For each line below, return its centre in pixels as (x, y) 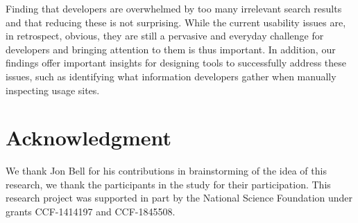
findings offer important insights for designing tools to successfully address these (176, 63)
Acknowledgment (88, 137)
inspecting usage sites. (53, 90)
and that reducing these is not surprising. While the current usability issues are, (176, 22)
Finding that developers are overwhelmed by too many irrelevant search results (174, 8)
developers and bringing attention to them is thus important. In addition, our (171, 49)
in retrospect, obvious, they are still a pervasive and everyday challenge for (165, 36)
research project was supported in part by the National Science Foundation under (179, 198)
